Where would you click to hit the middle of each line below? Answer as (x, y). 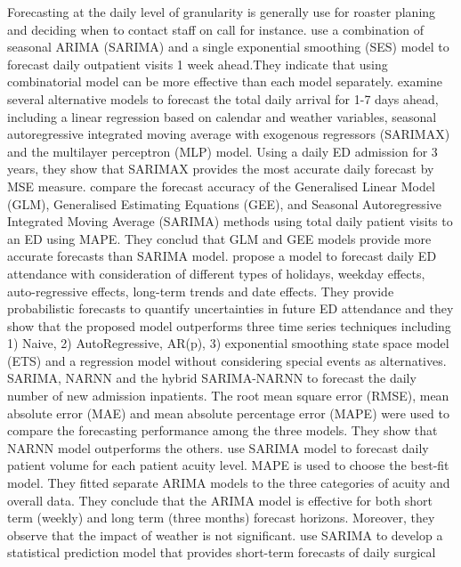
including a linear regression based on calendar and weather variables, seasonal (222, 116)
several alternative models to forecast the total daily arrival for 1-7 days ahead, (223, 98)
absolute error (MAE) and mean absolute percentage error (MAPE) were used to (228, 413)
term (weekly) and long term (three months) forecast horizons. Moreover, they (221, 518)
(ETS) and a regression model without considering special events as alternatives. (227, 360)
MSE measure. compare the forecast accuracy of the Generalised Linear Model (221, 186)
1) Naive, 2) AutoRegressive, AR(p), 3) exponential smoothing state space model (228, 343)
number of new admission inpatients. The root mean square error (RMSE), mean (228, 396)
